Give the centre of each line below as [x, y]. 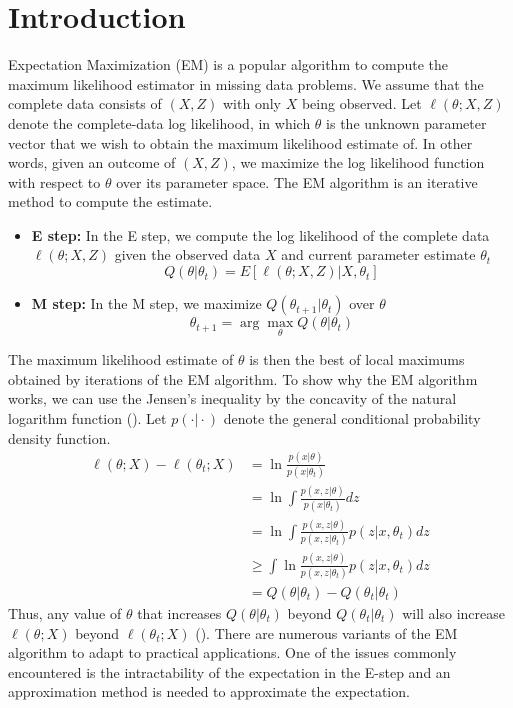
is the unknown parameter [406, 122]
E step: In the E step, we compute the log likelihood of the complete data [260, 234]
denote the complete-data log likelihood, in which [159, 122]
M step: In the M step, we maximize [146, 303]
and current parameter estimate [378, 254]
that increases [179, 612]
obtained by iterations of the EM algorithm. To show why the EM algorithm [243, 378]
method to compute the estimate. [110, 201]
